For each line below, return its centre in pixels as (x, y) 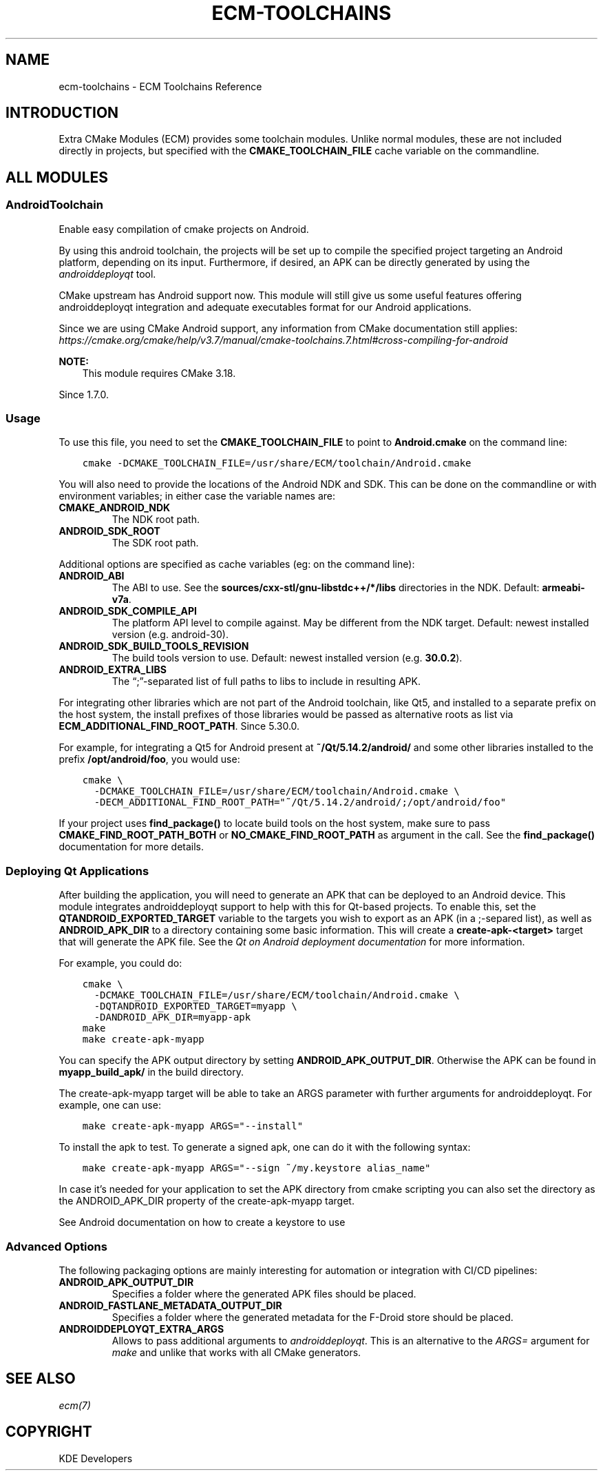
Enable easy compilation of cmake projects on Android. (184, 229)
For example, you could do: (120, 963)
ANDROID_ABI (92, 576)
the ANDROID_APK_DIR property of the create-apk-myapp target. (207, 1201)
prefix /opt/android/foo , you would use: (149, 759)
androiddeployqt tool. (107, 274)
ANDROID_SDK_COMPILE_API (128, 611)
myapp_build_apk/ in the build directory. (151, 1072)
